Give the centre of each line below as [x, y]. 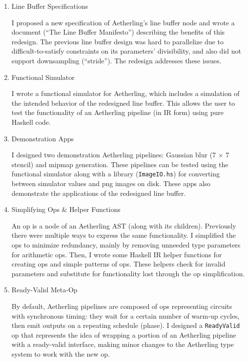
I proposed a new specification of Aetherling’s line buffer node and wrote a [123, 22]
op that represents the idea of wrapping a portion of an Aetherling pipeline [124, 334]
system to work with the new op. [61, 353]
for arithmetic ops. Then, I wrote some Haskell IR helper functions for [117, 254]
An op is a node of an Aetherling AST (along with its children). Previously [124, 225]
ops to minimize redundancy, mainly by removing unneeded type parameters [126, 244]
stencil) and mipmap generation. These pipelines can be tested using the [120, 164]
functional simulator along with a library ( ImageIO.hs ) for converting [116, 174]
